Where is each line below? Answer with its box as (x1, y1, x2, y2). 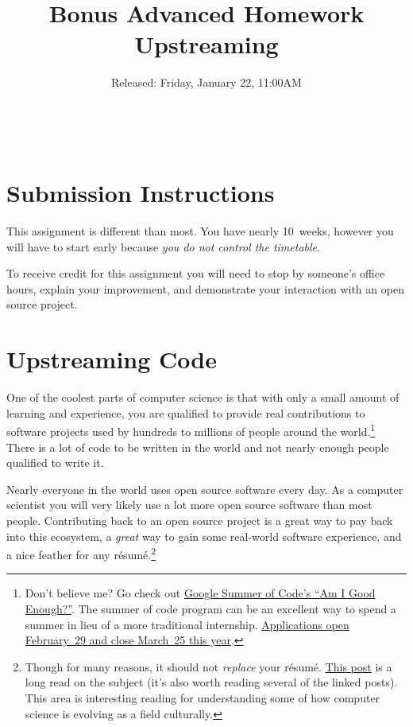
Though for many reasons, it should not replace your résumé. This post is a (25, 658, 392, 675)
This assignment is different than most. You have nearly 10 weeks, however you (6, 223, 394, 239)
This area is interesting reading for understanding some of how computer (25, 689, 380, 706)
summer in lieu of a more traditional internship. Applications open (25, 616, 349, 632)
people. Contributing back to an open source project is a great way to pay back (6, 511, 393, 528)
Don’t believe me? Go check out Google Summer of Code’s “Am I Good (25, 585, 376, 601)
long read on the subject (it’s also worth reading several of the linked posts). (25, 674, 398, 690)
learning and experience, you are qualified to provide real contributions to (6, 404, 365, 421)
